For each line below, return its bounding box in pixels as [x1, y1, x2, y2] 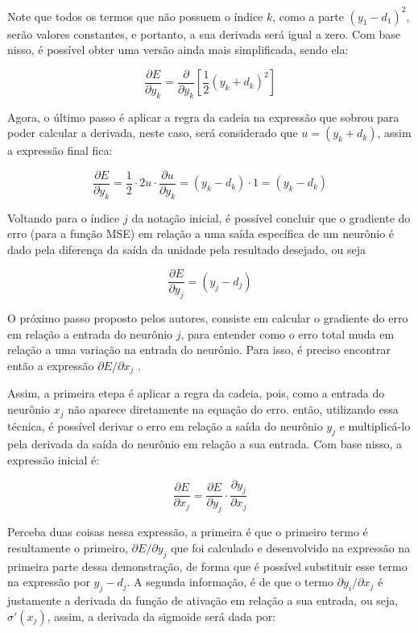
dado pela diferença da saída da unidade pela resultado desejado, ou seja [7, 240, 366, 257]
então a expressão [7, 357, 94, 374]
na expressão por [7, 573, 90, 590]
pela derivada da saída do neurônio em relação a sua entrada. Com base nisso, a [7, 435, 403, 452]
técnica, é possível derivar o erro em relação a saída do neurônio [7, 417, 323, 434]
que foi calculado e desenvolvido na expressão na [171, 539, 411, 556]
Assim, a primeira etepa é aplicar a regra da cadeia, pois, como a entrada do [7, 385, 385, 402]
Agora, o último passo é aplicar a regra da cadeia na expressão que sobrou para [7, 108, 399, 125]
